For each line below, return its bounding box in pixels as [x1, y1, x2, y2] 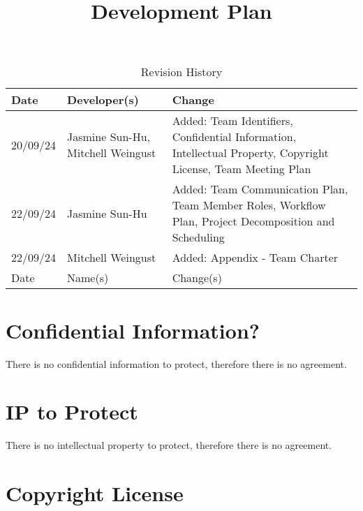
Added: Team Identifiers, [172, 112, 293, 129]
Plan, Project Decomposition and [172, 213, 335, 230]
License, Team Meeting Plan [172, 161, 311, 177]
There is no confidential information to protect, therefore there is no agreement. [6, 356, 347, 371]
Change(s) [172, 269, 222, 286]
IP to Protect [6, 397, 138, 426]
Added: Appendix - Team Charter [172, 249, 339, 266]
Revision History [140, 64, 223, 80]
